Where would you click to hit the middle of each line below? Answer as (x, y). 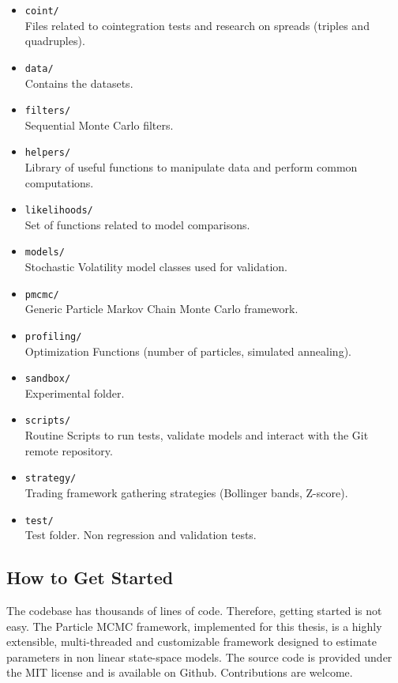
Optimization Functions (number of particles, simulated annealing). (188, 351)
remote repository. (69, 450)
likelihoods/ (59, 211)
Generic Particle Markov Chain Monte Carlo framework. (161, 309)
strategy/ (51, 479)
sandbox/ (48, 379)
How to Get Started (90, 577)
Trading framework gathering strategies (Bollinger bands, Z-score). (186, 492)
